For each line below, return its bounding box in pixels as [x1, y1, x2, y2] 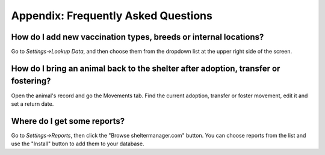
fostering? [11, 76, 51, 87]
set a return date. [11, 100, 54, 108]
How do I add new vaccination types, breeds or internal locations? [11, 32, 264, 42]
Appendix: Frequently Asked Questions [11, 9, 213, 22]
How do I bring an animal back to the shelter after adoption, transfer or [11, 63, 280, 73]
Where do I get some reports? [11, 116, 125, 126]
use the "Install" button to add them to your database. [11, 140, 144, 147]
